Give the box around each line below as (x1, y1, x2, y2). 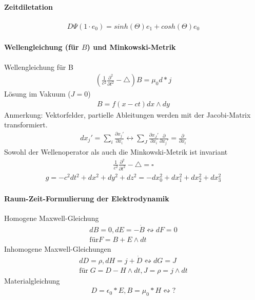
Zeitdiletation (4, 1, 53, 12)
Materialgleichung (4, 275, 60, 286)
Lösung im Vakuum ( (4, 88, 71, 99)
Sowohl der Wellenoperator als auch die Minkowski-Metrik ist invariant (4, 146, 228, 157)
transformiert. (4, 119, 48, 130)
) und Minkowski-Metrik (87, 42, 176, 52)
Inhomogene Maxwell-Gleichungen (4, 243, 111, 254)
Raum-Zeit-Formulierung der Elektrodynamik (4, 193, 169, 203)
